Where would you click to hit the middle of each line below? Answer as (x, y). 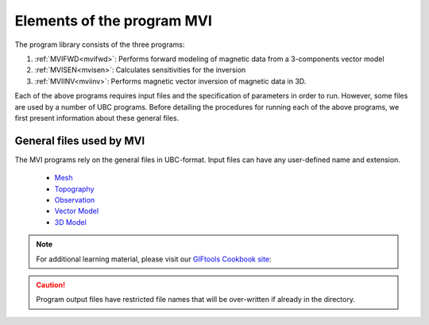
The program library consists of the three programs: (100, 44)
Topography (74, 189)
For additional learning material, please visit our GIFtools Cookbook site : (154, 259)
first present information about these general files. (97, 118)
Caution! (51, 284)
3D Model (70, 222)
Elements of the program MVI (113, 21)
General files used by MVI (80, 140)
